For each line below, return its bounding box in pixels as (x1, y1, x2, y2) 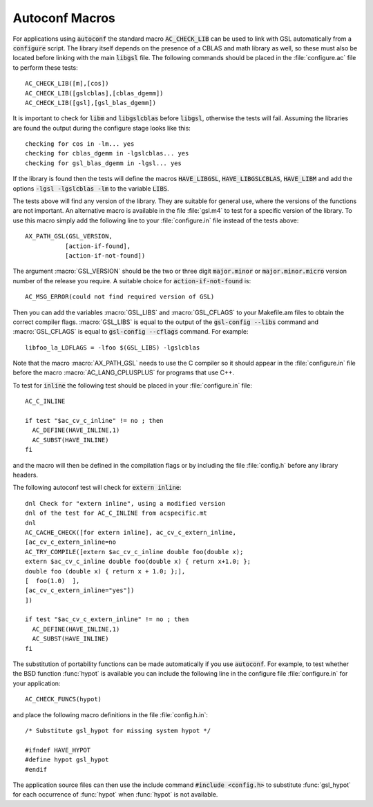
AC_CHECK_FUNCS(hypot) (25, 695, 102, 703)
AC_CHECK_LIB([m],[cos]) (25, 79, 109, 88)
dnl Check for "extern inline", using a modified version (25, 500, 226, 507)
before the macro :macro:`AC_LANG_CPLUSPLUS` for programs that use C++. (12, 368, 235, 377)
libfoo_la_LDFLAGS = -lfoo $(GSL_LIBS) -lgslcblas (25, 343, 200, 352)
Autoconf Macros (12, 10, 115, 26)
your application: (12, 679, 61, 687)
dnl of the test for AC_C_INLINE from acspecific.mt (25, 509, 207, 518)
